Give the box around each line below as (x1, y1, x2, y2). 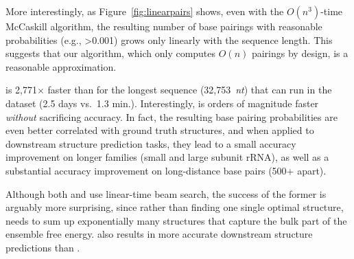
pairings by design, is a (251, 46, 349, 60)
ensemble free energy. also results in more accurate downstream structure (5, 227, 313, 241)
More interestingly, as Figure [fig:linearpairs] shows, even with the (5, 4, 284, 18)
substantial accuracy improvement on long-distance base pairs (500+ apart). (5, 163, 327, 177)
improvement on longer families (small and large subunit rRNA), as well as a (5, 150, 329, 164)
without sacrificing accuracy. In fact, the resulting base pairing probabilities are (5, 109, 338, 124)
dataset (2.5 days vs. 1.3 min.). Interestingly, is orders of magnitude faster (5, 95, 319, 110)
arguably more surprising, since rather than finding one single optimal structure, (5, 200, 344, 214)
